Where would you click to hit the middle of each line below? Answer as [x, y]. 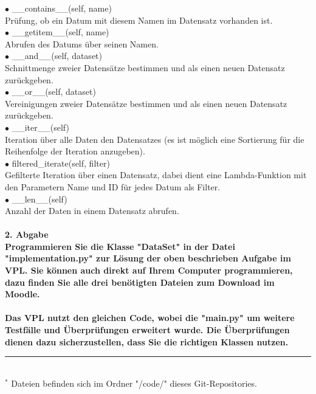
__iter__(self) [40, 127]
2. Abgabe [27, 234]
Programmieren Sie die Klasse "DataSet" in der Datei [120, 246]
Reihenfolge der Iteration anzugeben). [75, 151]
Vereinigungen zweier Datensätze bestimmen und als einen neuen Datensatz [146, 103]
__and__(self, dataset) [57, 56]
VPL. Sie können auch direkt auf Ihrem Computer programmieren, [149, 270]
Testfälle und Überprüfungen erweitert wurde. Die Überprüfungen [147, 330]
